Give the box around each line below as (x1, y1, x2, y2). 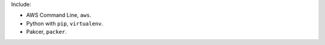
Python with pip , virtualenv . (26, 20, 104, 27)
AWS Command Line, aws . (26, 12, 91, 19)
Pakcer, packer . (26, 28, 67, 36)
